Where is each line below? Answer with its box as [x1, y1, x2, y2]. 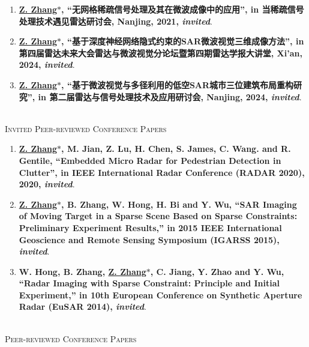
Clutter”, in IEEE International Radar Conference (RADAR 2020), [19, 166, 305, 178]
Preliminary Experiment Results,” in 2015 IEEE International [19, 221, 282, 234]
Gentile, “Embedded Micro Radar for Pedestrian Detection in [19, 154, 281, 166]
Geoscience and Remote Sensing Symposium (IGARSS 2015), [19, 233, 280, 246]
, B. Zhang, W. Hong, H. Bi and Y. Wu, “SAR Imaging [61, 198, 297, 210]
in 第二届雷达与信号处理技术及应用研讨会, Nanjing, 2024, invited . [38, 90, 302, 103]
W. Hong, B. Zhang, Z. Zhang [19, 265, 146, 277]
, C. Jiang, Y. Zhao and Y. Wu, [150, 265, 284, 277]
